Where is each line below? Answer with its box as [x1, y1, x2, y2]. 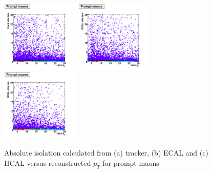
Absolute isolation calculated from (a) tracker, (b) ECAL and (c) [4, 147, 208, 158]
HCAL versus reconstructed [4, 157, 91, 168]
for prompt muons [102, 157, 159, 168]
